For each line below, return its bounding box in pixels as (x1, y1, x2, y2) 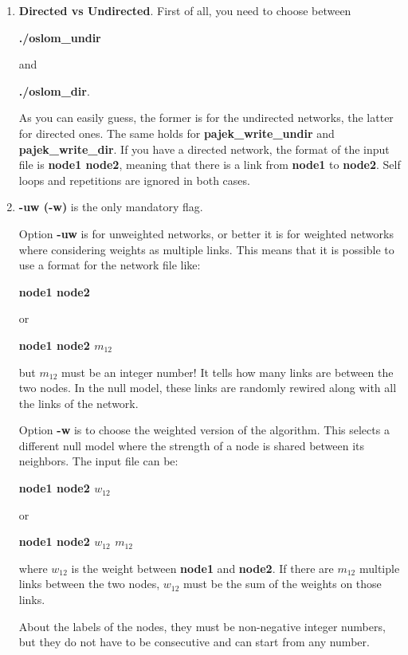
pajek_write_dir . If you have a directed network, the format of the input (18, 140, 390, 157)
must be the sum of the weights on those (183, 575, 382, 592)
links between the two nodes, (18, 575, 160, 592)
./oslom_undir (18, 29, 101, 45)
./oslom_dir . (18, 82, 90, 99)
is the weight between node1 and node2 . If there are (71, 559, 334, 576)
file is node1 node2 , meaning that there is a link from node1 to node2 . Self (18, 156, 401, 173)
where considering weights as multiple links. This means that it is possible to (18, 241, 394, 257)
